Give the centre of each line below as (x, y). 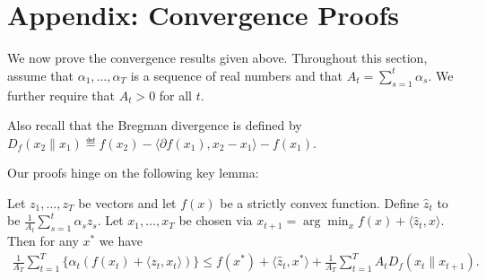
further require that (61, 95)
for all (176, 95)
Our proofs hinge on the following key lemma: (133, 173)
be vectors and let (127, 202)
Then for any (43, 240)
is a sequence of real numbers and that (237, 75)
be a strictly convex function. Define (320, 202)
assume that (41, 75)
